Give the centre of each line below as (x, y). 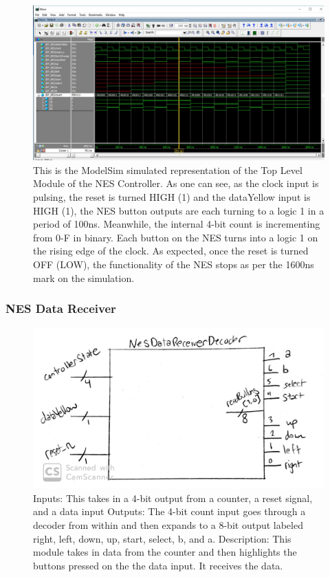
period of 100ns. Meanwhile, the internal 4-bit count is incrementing (177, 224)
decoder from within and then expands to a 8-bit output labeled (168, 524)
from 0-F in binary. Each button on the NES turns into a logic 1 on (176, 237)
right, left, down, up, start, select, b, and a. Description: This (162, 538)
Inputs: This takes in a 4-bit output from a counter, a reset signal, (173, 498)
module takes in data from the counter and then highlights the (165, 552)
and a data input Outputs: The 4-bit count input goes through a (169, 511)
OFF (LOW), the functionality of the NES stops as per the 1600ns (174, 264)
